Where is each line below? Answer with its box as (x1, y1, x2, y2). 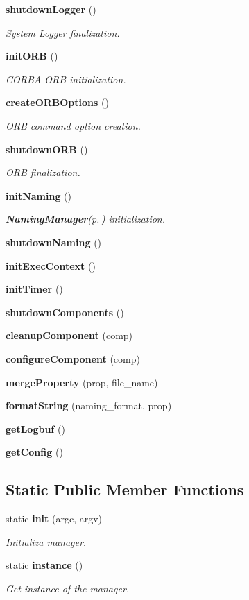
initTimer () (6, 282, 63, 296)
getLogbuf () (6, 421, 65, 436)
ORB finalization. (6, 165, 80, 180)
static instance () (6, 558, 83, 572)
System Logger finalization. (6, 25, 120, 40)
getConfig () (6, 445, 63, 459)
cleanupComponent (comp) (6, 328, 133, 343)
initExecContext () (6, 258, 96, 273)
